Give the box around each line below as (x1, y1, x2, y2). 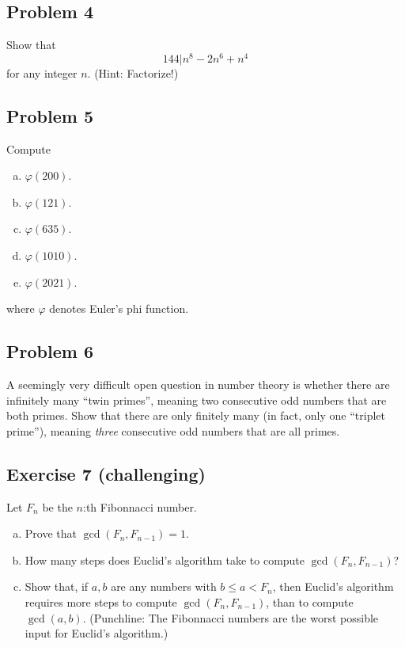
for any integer (6, 64, 78, 81)
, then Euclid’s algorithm (272, 578, 394, 595)
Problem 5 (6, 103, 93, 127)
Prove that (25, 525, 77, 542)
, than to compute (266, 593, 354, 610)
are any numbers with (111, 578, 217, 595)
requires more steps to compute (25, 593, 177, 610)
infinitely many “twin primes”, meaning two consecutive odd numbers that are (6, 391, 387, 408)
